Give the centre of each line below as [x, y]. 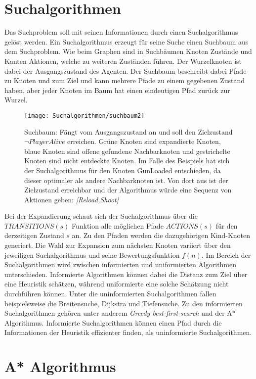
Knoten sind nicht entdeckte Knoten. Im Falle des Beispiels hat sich [127, 161]
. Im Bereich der [226, 255]
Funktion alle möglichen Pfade [117, 225]
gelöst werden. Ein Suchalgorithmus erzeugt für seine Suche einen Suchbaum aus [127, 41]
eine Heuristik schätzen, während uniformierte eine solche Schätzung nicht [117, 284]
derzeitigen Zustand [34, 235]
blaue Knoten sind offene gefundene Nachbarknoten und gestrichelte [127, 151]
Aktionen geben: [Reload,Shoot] [72, 199]
